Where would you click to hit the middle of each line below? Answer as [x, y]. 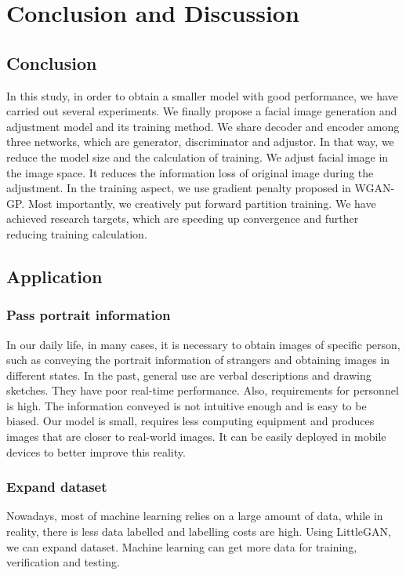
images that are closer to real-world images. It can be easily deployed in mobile [196, 437]
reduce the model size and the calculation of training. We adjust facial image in [198, 156]
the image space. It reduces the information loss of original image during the [190, 172]
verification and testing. [63, 562]
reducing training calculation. [77, 233]
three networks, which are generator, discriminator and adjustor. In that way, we [200, 142]
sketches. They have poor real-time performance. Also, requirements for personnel [203, 390]
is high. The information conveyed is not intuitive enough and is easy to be [187, 405]
